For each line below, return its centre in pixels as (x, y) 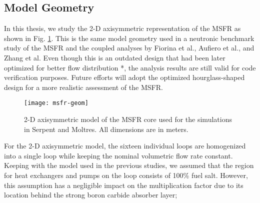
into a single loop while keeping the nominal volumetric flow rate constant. (118, 155)
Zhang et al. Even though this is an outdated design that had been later (115, 57)
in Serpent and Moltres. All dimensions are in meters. (106, 129)
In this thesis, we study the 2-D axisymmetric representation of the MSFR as (122, 28)
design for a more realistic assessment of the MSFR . (83, 87)
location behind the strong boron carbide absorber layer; (91, 195)
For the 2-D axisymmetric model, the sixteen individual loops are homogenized (125, 146)
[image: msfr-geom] (56, 103)
